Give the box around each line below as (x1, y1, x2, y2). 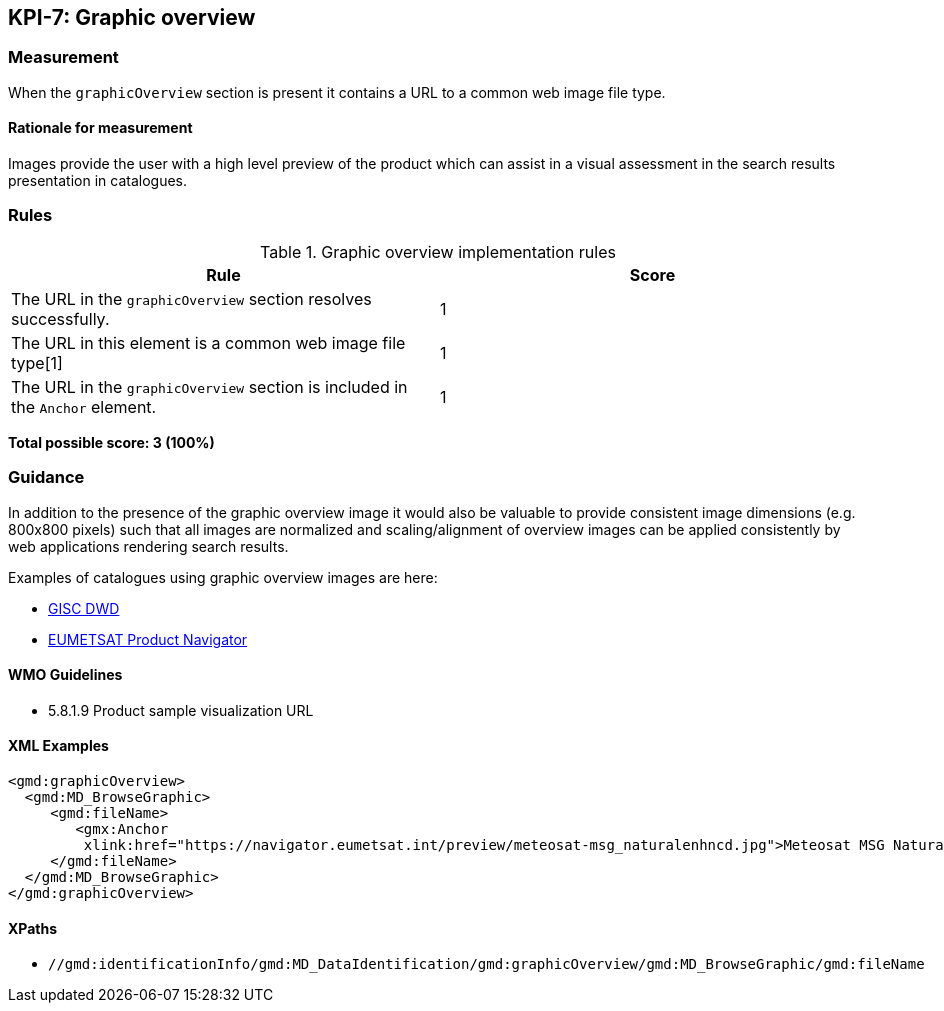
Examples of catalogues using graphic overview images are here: (8, 568, 438, 586)
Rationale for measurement (8, 119, 193, 137)
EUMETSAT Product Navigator (48, 630, 248, 648)
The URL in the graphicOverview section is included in (11, 376, 408, 397)
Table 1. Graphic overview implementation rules (260, 241, 616, 262)
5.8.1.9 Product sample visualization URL (48, 701, 314, 719)
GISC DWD (48, 599, 120, 617)
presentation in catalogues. (8, 172, 188, 190)
